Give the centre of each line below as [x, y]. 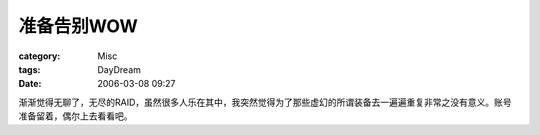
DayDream [119, 69]
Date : [30, 84]
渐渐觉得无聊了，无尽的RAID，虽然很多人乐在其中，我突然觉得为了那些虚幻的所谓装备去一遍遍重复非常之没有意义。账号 [265, 102]
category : [39, 56]
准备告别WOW [78, 26]
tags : [29, 69]
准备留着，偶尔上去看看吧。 [75, 116]
